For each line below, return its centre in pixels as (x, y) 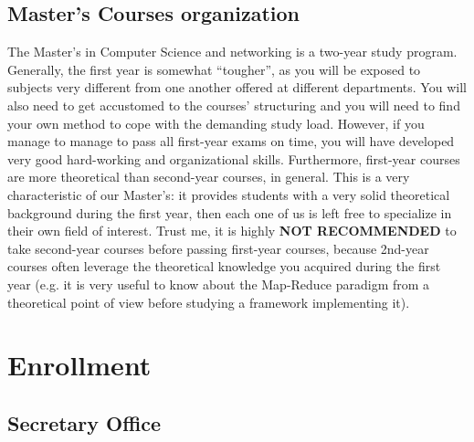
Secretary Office (84, 422)
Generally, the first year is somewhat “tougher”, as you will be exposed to (214, 69)
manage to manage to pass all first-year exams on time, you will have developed (231, 141)
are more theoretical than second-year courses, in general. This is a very (209, 177)
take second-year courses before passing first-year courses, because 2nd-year (218, 248)
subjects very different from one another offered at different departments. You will (237, 87)
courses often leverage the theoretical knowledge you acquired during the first (224, 266)
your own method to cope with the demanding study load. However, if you (216, 123)
